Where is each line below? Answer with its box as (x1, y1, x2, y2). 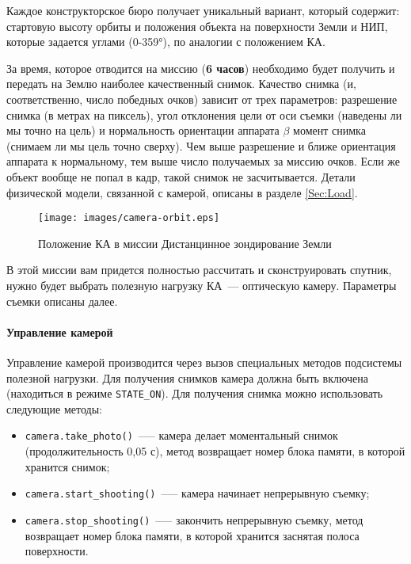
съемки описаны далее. (6, 292, 118, 309)
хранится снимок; (25, 458, 110, 474)
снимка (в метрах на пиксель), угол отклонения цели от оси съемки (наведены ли (6, 106, 402, 123)
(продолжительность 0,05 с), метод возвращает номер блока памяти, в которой (25, 443, 405, 459)
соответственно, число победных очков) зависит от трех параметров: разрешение (6, 90, 398, 107)
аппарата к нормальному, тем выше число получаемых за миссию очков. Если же (6, 153, 401, 170)
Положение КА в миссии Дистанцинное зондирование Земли (38, 234, 332, 251)
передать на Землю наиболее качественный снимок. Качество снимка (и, (6, 75, 356, 92)
